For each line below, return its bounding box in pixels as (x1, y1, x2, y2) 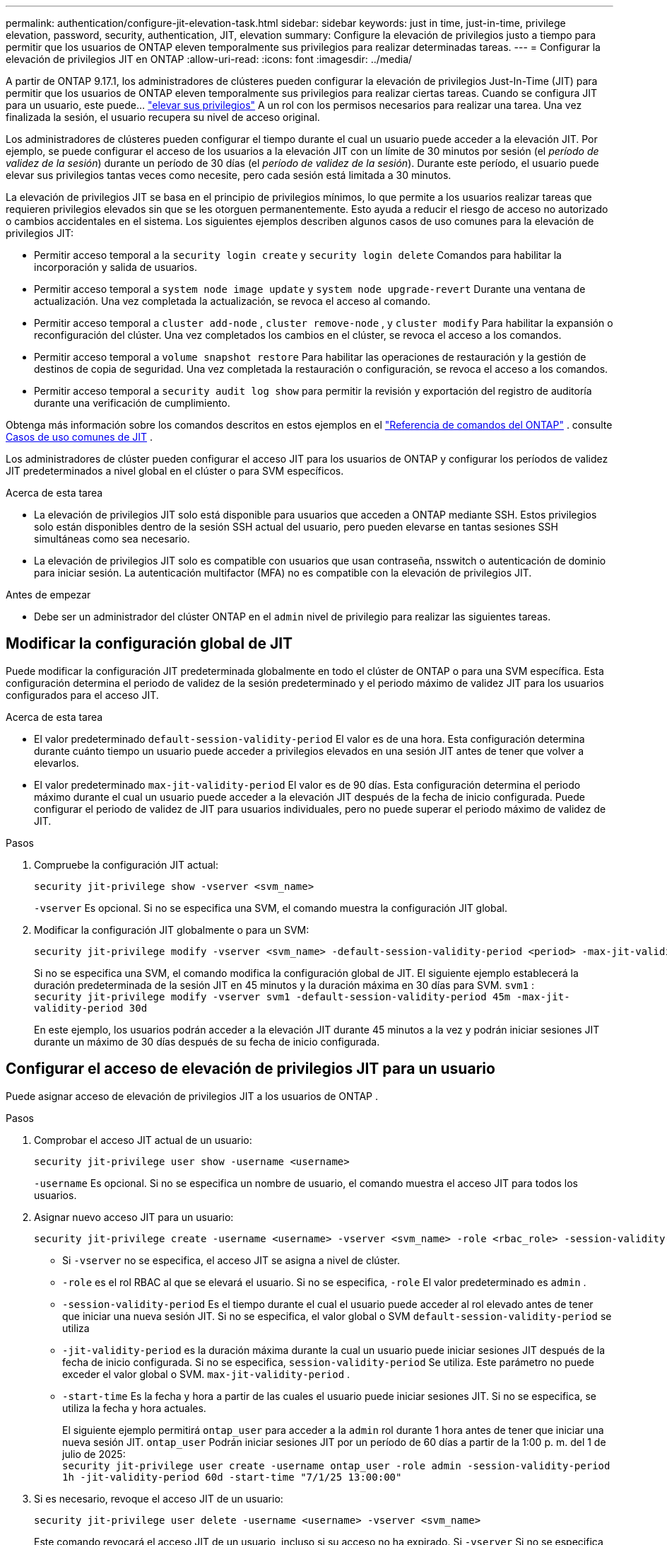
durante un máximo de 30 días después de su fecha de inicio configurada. (34, 1035, 380, 1048)
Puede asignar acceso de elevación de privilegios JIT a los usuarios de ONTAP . (6, 1089, 378, 1102)
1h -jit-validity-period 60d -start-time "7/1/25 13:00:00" (62, 1471, 402, 1483)
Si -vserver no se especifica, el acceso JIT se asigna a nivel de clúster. (62, 1254, 401, 1266)
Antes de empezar (6, 589, 91, 601)
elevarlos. (34, 756, 79, 769)
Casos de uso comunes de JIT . (6, 431, 153, 443)
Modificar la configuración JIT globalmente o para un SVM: (34, 923, 309, 936)
